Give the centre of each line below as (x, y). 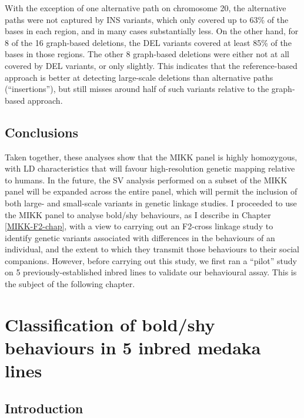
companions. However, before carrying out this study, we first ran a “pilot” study (151, 260)
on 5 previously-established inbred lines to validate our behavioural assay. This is (151, 272)
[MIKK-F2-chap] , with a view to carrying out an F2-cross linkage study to (139, 226)
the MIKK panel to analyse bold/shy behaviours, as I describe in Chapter (138, 214)
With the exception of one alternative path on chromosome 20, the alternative (146, 8)
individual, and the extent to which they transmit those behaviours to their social (152, 249)
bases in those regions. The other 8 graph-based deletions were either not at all (147, 54)
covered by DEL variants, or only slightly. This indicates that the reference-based (151, 65)
